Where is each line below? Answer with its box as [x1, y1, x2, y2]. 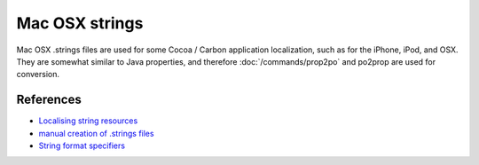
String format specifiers [38, 140, 126, 151]
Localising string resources [38, 115, 138, 126]
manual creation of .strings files [38, 128, 154, 138]
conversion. [16, 69, 59, 80]
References [16, 92, 82, 107]
